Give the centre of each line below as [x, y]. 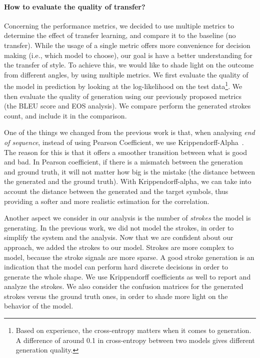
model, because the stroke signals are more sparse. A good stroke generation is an [129, 257]
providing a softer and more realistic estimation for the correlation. [107, 201]
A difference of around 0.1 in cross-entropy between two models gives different [135, 340]
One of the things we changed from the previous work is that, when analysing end [129, 132]
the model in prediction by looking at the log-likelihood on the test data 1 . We [123, 85]
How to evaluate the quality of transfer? [75, 6]
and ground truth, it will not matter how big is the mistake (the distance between [130, 171]
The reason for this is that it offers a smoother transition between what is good [126, 152]
